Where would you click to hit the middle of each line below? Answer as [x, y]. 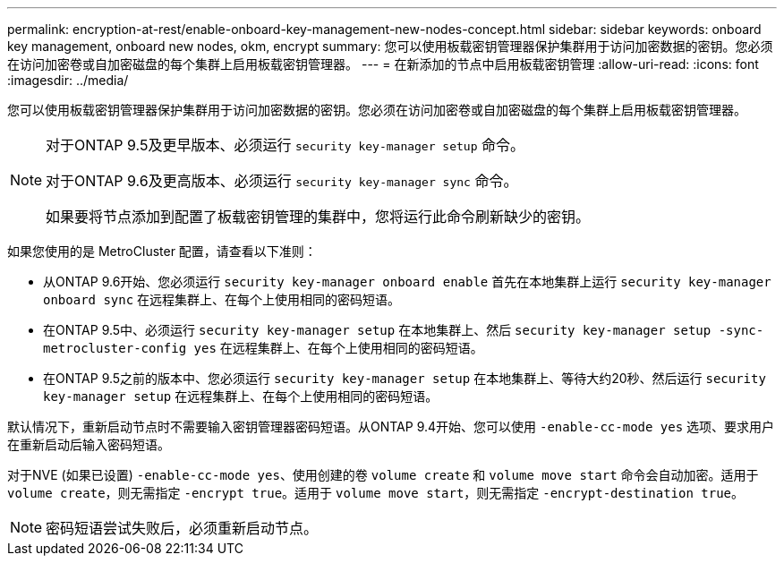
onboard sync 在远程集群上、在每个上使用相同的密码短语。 [222, 299]
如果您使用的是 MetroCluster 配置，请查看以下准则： [162, 251]
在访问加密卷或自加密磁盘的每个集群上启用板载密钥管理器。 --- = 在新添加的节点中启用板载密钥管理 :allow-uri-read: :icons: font [383, 64]
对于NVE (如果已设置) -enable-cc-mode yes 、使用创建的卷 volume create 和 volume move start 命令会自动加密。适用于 [383, 475]
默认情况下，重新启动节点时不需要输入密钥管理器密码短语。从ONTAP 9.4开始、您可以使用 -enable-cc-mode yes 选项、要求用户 [391, 427]
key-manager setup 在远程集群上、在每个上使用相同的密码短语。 [241, 396]
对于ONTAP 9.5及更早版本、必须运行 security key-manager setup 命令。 [285, 145]
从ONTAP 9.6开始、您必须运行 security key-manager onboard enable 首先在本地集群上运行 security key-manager [407, 281]
